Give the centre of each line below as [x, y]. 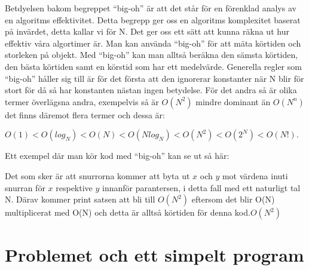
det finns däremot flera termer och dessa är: [85, 114]
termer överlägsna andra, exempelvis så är [82, 101]
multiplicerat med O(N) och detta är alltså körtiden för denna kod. [128, 212]
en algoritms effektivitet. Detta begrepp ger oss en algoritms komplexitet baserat [153, 19]
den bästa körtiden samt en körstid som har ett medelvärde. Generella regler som [153, 66]
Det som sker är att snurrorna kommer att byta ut [97, 175]
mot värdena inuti [255, 175]
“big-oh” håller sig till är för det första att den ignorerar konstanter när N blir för [154, 78]
